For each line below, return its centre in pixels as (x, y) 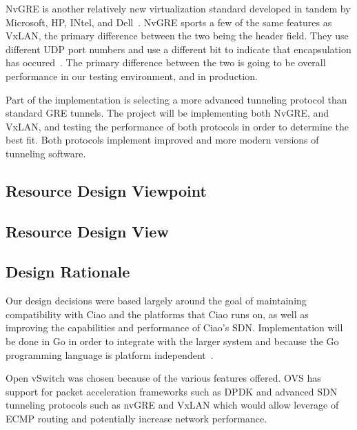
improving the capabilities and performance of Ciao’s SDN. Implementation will (174, 328)
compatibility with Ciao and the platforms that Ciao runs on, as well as (157, 314)
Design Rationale (68, 272)
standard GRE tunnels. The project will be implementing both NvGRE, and (167, 113)
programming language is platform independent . (110, 354)
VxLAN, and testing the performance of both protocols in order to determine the (177, 126)
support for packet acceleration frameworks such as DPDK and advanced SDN (172, 391)
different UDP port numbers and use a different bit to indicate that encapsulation (178, 49)
